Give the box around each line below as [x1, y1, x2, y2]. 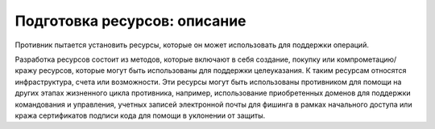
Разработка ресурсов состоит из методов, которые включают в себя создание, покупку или [14, 54, 335, 64]
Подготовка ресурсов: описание [14, 12, 246, 30]
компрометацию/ [336, 54, 397, 64]
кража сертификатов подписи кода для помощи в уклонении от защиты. [14, 111, 266, 120]
